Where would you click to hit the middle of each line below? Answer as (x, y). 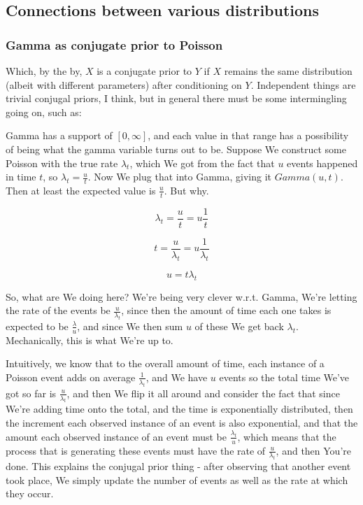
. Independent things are (303, 84)
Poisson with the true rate (62, 163)
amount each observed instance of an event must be (116, 436)
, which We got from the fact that (202, 163)
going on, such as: (44, 112)
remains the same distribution (288, 71)
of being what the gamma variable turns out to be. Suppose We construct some (176, 149)
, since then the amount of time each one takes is (226, 310)
